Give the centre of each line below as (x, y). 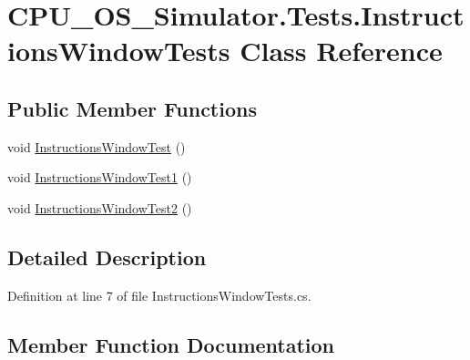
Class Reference (341, 51)
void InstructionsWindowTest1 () (100, 177)
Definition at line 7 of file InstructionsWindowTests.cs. (159, 295)
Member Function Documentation (171, 344)
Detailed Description (107, 257)
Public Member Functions (132, 108)
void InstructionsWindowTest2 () (100, 207)
